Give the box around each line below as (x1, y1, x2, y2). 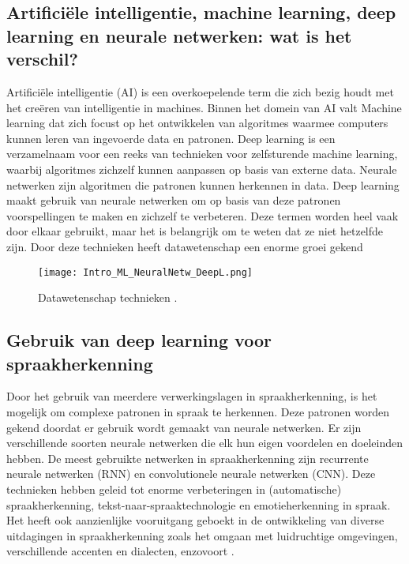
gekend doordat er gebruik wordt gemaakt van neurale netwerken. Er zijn (6, 419, 362, 435)
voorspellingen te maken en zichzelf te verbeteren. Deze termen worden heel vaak (6, 207, 399, 224)
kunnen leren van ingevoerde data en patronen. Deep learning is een (6, 130, 336, 146)
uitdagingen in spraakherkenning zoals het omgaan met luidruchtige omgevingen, (6, 527, 398, 543)
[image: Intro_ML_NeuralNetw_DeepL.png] (38, 266, 253, 278)
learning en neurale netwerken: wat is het (6, 23, 352, 47)
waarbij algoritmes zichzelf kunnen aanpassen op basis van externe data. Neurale (6, 160, 397, 177)
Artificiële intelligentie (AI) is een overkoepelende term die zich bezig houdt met (6, 83, 394, 100)
